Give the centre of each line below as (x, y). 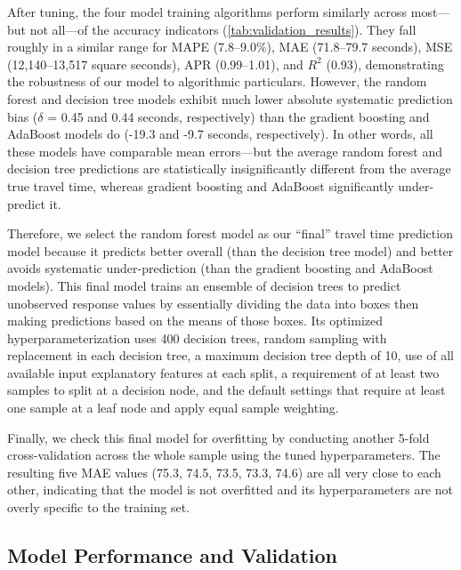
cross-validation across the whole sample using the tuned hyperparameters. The (224, 455)
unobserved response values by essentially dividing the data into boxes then (213, 303)
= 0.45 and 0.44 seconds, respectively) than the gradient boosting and (239, 116)
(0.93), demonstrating (385, 64)
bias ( (23, 116)
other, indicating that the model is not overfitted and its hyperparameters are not (230, 490)
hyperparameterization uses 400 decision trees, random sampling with (197, 337)
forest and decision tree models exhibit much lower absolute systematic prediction (230, 98)
